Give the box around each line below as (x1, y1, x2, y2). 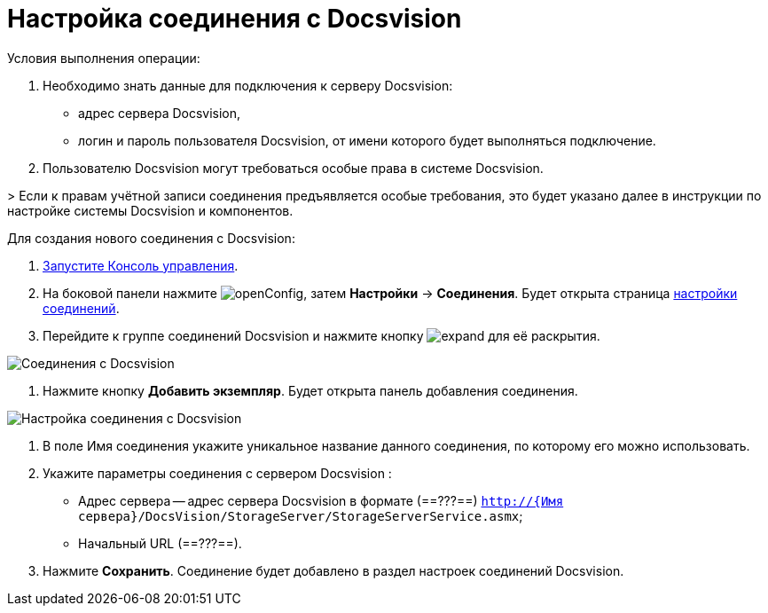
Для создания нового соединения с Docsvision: (7, 230, 295, 246)
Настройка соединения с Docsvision (7, 4, 462, 34)
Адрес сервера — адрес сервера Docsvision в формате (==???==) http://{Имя (78, 492, 564, 508)
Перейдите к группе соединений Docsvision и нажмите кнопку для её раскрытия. (43, 327, 600, 343)
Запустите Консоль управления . (43, 257, 239, 273)
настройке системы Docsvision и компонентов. (7, 202, 294, 218)
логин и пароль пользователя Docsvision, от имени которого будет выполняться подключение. (78, 132, 656, 148)
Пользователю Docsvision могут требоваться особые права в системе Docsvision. (43, 160, 544, 176)
